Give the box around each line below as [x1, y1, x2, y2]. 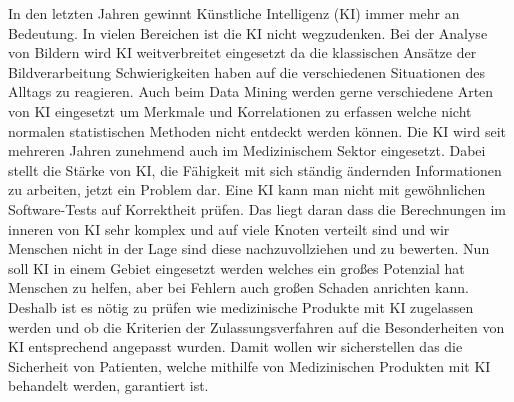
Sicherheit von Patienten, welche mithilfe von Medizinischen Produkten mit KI [8, 355, 491, 376]
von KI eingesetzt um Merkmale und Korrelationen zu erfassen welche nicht [8, 100, 472, 121]
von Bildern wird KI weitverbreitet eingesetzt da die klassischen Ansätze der [8, 42, 477, 63]
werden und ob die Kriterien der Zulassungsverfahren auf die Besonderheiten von [8, 316, 505, 337]
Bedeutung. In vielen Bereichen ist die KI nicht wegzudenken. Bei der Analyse [8, 22, 488, 43]
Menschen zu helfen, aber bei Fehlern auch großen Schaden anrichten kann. [8, 277, 469, 298]
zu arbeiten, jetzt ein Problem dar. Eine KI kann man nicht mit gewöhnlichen [8, 179, 486, 200]
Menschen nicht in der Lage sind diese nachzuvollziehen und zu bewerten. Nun [8, 238, 490, 259]
